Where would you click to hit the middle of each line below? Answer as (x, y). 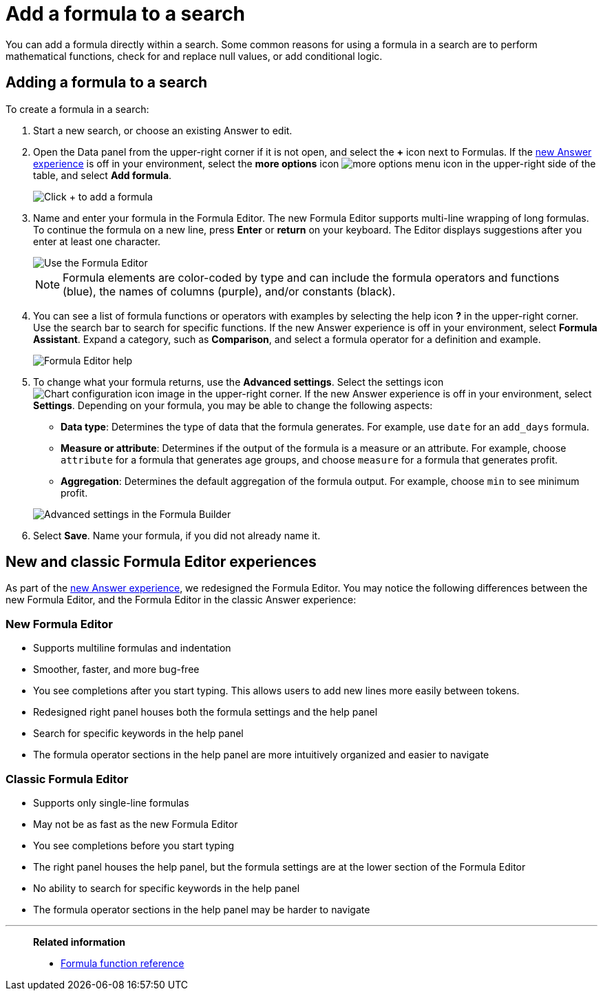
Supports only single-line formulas (111, 802)
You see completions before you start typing (134, 845)
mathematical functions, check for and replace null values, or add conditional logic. (194, 56)
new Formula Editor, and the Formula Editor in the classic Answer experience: (181, 600)
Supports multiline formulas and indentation (132, 648)
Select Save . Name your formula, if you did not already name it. (177, 535)
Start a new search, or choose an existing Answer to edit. (163, 130)
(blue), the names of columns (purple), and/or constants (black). (229, 291)
